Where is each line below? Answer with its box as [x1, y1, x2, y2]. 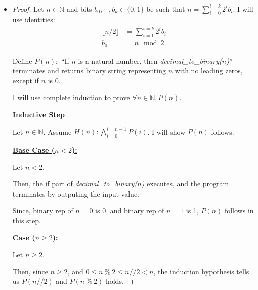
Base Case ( [12, 144, 55, 155]
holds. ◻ [105, 276, 134, 286]
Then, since [12, 266, 48, 276]
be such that [146, 3, 185, 14]
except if [12, 75, 39, 85]
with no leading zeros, [175, 65, 243, 76]
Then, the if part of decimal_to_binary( [12, 178, 138, 189]
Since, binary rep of [12, 205, 73, 216]
